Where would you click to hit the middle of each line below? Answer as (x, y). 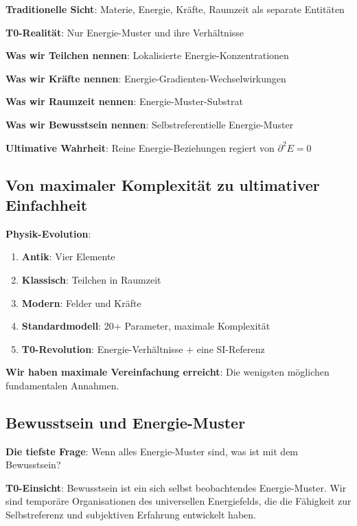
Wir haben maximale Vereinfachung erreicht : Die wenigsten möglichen (168, 372)
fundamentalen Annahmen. (62, 385)
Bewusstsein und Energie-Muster (126, 422)
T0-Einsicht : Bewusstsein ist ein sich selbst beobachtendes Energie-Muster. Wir (176, 487)
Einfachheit (47, 204)
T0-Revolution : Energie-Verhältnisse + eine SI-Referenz (143, 348)
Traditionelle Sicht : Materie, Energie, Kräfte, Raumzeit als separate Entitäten (175, 9)
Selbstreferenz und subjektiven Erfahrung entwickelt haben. (131, 515)
